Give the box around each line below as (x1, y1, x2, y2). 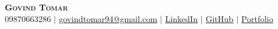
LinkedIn (165, 12, 198, 24)
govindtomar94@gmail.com (59, 12, 158, 24)
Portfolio (241, 12, 273, 24)
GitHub (206, 12, 234, 24)
